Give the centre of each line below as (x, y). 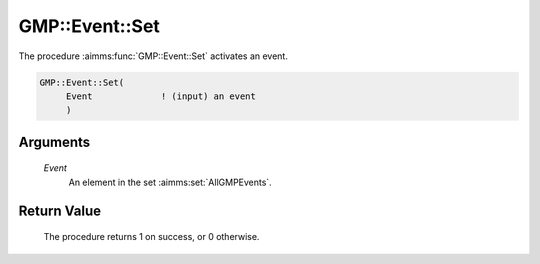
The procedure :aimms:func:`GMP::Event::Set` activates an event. (153, 56)
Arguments (54, 141)
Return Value (60, 210)
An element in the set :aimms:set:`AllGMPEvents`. (170, 182)
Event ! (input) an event (161, 96)
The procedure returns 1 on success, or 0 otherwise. (151, 237)
